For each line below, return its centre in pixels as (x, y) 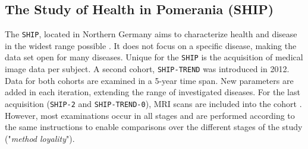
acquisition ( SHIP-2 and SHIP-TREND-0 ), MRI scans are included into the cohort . (153, 103)
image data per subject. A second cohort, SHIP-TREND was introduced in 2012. (147, 69)
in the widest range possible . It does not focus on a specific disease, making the (151, 45)
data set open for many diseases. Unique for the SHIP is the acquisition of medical (154, 57)
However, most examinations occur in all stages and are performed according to (150, 115)
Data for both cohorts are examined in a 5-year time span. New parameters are (149, 80)
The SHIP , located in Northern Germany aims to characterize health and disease (151, 34)
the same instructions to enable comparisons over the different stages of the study (154, 127)
